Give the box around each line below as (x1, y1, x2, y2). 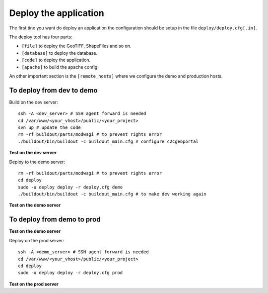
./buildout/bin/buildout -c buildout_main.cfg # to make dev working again (18, 192, 206, 197)
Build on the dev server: (9, 99, 58, 105)
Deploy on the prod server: (9, 237, 65, 243)
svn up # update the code (18, 124, 81, 130)
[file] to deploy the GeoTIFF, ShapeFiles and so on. (21, 43, 132, 49)
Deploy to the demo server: (9, 159, 66, 165)
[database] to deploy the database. (21, 50, 98, 56)
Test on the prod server (9, 281, 59, 287)
